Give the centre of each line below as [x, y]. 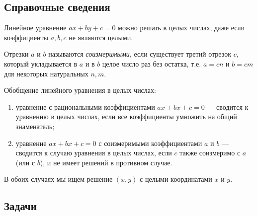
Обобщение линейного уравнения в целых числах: [80, 90]
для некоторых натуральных [46, 73]
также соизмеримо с [210, 153]
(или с [25, 162]
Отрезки [16, 54]
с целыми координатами [176, 179]
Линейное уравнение [35, 28]
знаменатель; [35, 126]
